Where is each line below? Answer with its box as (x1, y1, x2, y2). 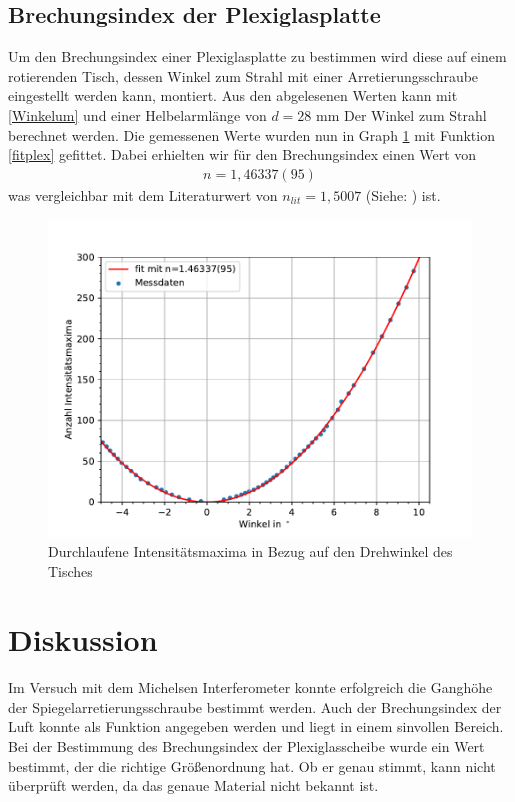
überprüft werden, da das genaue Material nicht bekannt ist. (8, 775, 379, 796)
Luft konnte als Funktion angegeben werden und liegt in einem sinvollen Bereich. (8, 716, 504, 737)
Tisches (48, 560, 93, 581)
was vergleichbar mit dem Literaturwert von (8, 184, 278, 205)
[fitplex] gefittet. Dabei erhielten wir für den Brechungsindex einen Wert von (8, 144, 477, 165)
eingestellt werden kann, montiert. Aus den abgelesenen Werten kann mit (8, 85, 458, 106)
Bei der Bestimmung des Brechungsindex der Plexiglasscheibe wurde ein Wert (8, 736, 485, 757)
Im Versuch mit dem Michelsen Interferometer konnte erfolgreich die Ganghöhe (8, 677, 493, 698)
